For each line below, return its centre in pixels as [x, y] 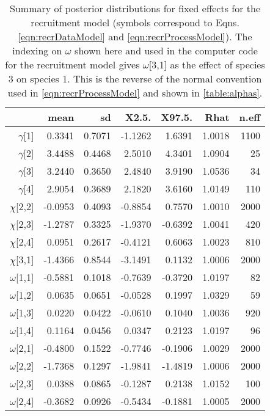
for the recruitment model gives [72, 64]
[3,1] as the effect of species [207, 64]
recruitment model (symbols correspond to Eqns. [135, 22]
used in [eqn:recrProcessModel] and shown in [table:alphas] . [135, 93]
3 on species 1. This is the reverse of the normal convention [135, 78]
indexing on [37, 50]
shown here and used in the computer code [166, 50]
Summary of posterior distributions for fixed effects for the [135, 8]
